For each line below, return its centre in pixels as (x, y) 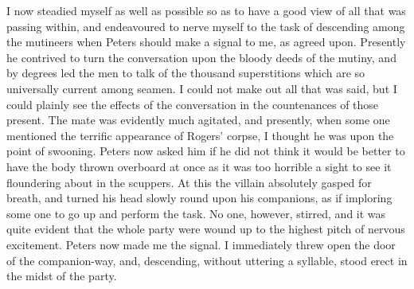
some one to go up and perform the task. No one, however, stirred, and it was (196, 213)
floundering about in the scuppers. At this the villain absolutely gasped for (189, 182)
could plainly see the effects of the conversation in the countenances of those (193, 104)
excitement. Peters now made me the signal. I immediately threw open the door (201, 244)
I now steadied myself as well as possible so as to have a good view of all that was (206, 10)
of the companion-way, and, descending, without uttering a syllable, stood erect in (207, 260)
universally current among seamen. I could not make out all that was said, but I (202, 88)
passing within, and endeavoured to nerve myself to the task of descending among (206, 26)
